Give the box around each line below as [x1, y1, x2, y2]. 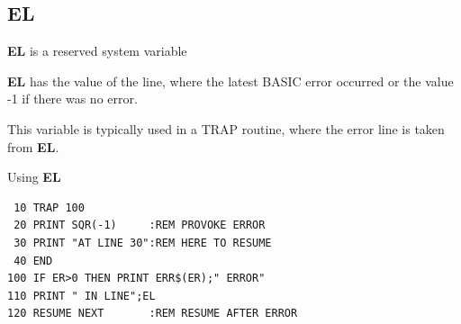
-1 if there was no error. [7, 89, 138, 108]
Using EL [7, 167, 61, 186]
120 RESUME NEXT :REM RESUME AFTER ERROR [7, 307, 298, 320]
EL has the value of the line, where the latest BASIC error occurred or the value [7, 71, 454, 90]
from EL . [7, 137, 59, 156]
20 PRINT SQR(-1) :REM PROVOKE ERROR [14, 219, 266, 232]
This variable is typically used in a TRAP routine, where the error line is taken [7, 119, 445, 138]
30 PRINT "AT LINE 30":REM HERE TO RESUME [14, 236, 272, 249]
